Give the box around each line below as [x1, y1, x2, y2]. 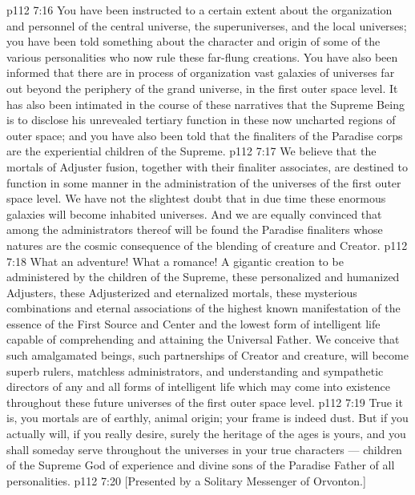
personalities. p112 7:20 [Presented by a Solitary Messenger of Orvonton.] [6, 472, 366, 489]
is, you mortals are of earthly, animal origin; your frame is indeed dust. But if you [6, 409, 409, 426]
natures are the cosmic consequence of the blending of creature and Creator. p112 [6, 236, 408, 253]
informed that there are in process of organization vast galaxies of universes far [6, 64, 395, 81]
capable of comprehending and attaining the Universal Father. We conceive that [6, 331, 400, 348]
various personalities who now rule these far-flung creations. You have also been [6, 48, 398, 65]
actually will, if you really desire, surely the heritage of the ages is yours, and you [6, 425, 406, 442]
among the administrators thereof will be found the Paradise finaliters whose [6, 221, 383, 238]
